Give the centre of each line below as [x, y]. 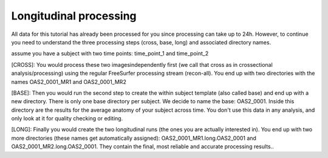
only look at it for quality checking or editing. [67, 118]
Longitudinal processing [74, 16]
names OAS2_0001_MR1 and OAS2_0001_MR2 [69, 81]
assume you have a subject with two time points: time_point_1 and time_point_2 [110, 53]
